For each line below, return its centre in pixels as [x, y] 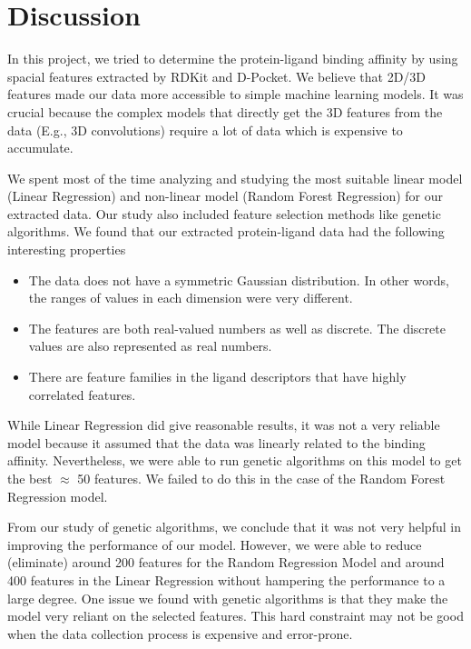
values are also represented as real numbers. [150, 346]
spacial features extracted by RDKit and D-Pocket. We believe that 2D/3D [217, 76]
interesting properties [67, 250]
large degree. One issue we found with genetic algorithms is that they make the [228, 598]
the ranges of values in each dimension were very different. [191, 298]
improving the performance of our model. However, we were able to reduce [215, 544]
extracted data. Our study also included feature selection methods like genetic [224, 213]
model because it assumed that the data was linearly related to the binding [216, 442]
